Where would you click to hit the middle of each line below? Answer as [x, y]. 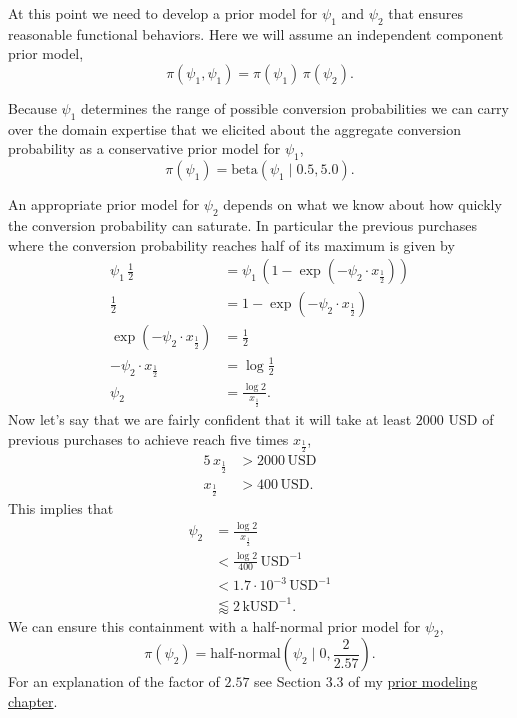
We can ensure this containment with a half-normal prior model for [214, 625]
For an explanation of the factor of [114, 681]
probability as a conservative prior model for [144, 148]
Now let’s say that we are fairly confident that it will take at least [210, 419]
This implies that [61, 508]
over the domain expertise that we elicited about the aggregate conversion [234, 128]
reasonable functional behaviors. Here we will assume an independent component [256, 33]
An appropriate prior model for [104, 204]
